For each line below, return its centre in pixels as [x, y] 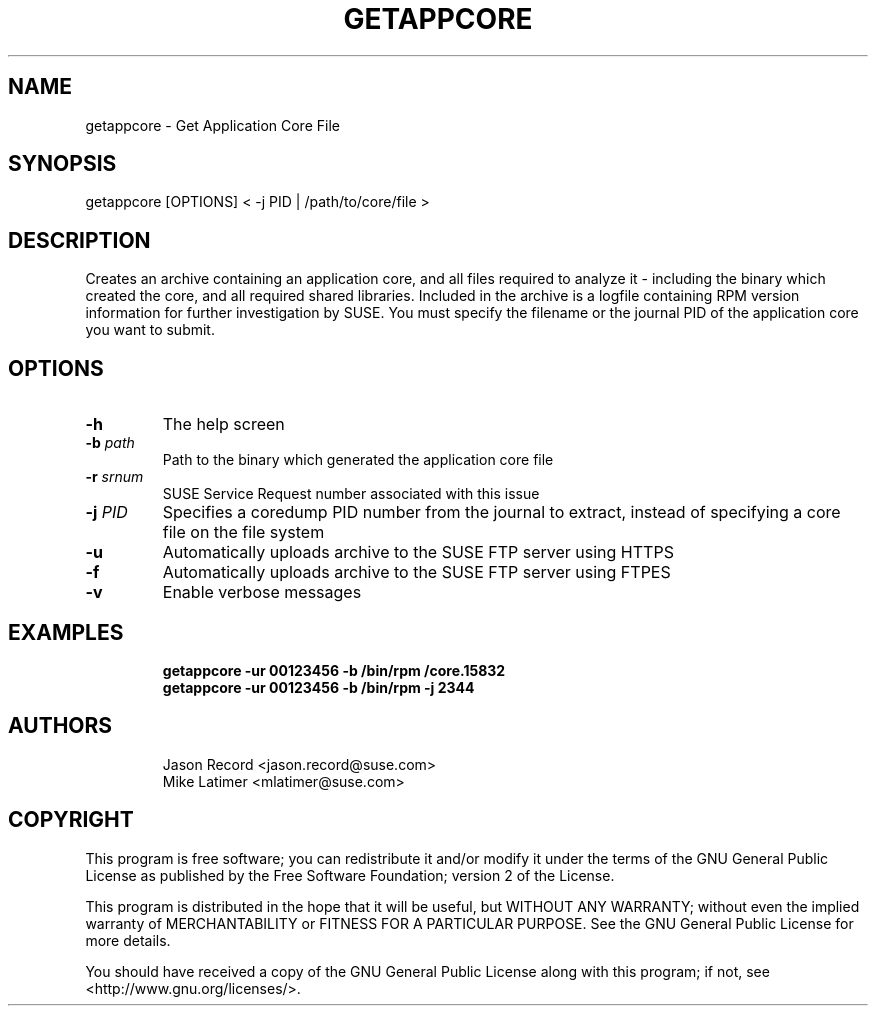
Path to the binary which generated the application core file [358, 460]
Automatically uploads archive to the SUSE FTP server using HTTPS [418, 552]
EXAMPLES [66, 632]
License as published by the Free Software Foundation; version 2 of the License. [350, 875]
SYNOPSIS [62, 164]
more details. [128, 940]
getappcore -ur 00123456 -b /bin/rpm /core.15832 [334, 670]
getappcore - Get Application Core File [212, 125]
